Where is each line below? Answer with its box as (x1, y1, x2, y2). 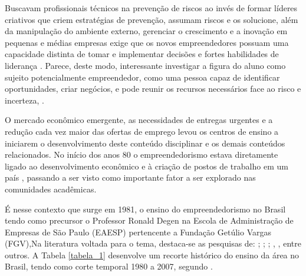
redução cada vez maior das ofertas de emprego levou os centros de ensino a (5, 125, 279, 137)
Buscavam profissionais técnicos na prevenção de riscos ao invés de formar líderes (5, 2, 298, 14)
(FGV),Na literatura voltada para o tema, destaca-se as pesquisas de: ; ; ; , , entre (5, 237, 301, 250)
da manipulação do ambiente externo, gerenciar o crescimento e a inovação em (5, 25, 288, 37)
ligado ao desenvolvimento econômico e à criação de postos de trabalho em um (5, 159, 288, 172)
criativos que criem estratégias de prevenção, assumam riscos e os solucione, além (5, 13, 298, 25)
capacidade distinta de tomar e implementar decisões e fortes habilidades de (5, 48, 279, 60)
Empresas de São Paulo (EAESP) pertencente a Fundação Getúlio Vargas (5, 225, 271, 238)
